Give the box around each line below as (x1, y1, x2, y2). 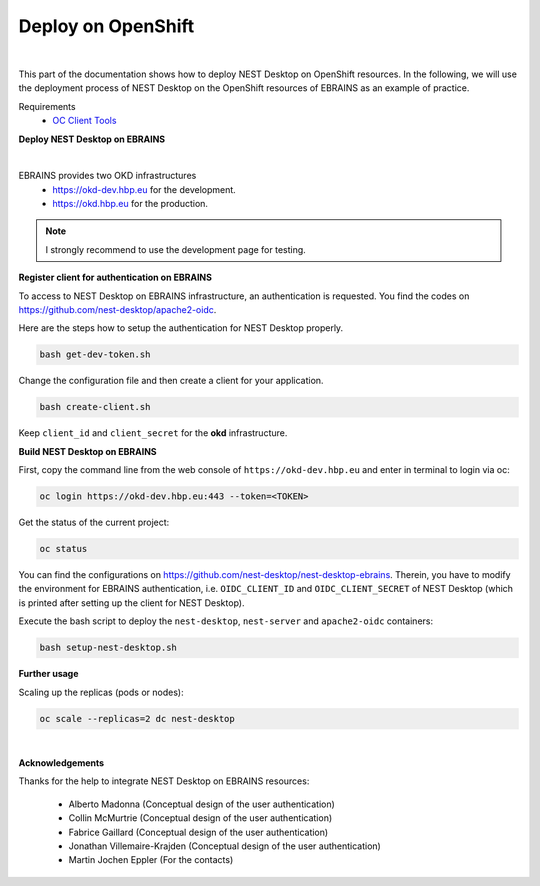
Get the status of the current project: (18, 516, 170, 529)
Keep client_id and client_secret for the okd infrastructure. (18, 427, 288, 439)
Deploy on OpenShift (18, 15, 195, 37)
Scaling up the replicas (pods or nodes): (18, 686, 184, 698)
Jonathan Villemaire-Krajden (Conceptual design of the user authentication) (68, 840, 382, 852)
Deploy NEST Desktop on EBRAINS (18, 133, 165, 145)
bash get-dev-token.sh (39, 349, 151, 360)
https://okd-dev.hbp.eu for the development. (52, 183, 237, 195)
